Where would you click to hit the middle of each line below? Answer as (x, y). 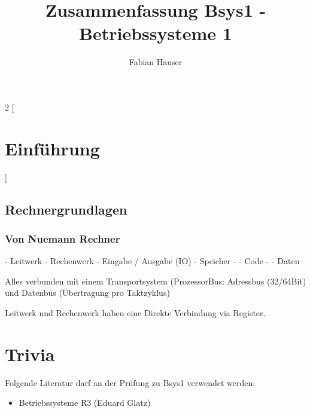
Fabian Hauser (156, 62)
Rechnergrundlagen (66, 209)
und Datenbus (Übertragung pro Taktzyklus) (87, 293)
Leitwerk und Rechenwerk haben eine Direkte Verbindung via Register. (135, 313)
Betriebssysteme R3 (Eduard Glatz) (85, 403)
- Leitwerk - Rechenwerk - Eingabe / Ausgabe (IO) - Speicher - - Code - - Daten (152, 261)
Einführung (52, 148)
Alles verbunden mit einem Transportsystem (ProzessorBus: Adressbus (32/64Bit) (156, 281)
